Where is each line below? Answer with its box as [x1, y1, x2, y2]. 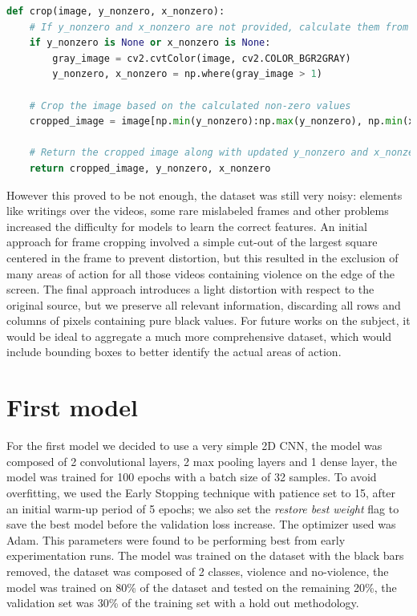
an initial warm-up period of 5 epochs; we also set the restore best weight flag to [6, 500, 399, 517]
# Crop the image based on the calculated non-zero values [29, 99, 351, 111]
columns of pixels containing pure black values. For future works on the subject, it [6, 312, 411, 329]
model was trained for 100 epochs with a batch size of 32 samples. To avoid [6, 468, 377, 485]
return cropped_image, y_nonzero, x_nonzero [29, 162, 271, 174]
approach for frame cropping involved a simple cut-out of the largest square [6, 233, 378, 250]
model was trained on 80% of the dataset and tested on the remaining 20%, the [6, 578, 397, 595]
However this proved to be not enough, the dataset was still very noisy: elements [6, 186, 403, 203]
